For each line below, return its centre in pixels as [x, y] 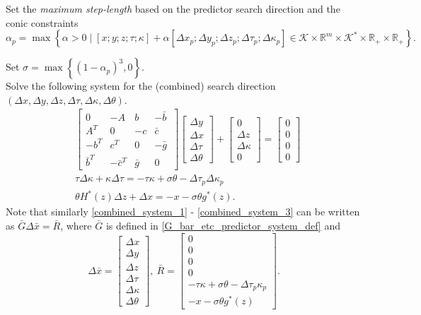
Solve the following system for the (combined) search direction [141, 86]
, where [76, 226]
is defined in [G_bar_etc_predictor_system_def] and [223, 226]
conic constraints [42, 22]
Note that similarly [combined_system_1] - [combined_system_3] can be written [183, 212]
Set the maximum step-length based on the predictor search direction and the [173, 8]
